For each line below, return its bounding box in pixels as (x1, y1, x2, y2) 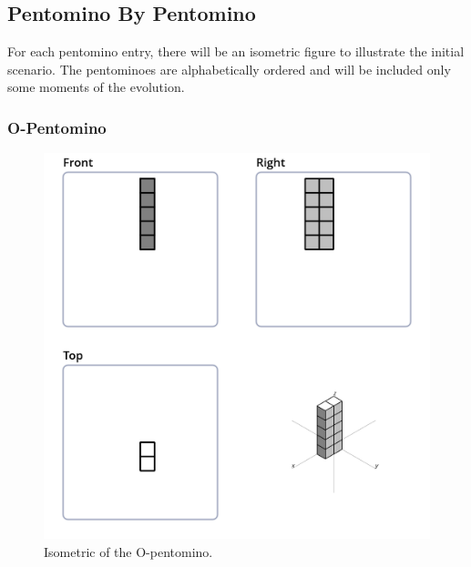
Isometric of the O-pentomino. (44, 542, 213, 561)
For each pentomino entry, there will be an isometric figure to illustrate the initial (7, 42, 465, 61)
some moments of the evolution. (7, 77, 185, 96)
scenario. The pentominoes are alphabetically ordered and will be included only (7, 59, 451, 78)
